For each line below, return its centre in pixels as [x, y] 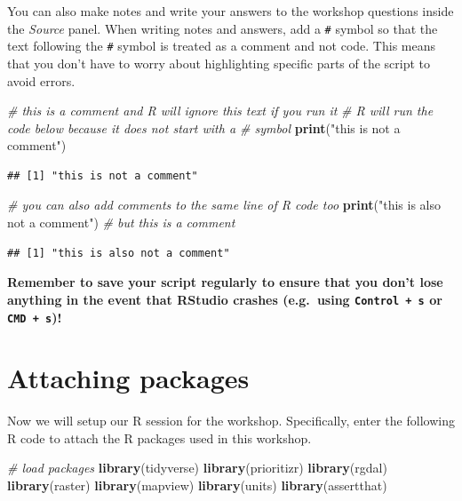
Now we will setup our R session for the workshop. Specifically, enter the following [231, 421]
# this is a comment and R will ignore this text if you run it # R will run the [220, 111]
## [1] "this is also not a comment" [119, 253]
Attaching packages [128, 378]
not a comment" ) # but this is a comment [121, 223]
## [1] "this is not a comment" [103, 175]
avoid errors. [41, 80]
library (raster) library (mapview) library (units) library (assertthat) [197, 485]
